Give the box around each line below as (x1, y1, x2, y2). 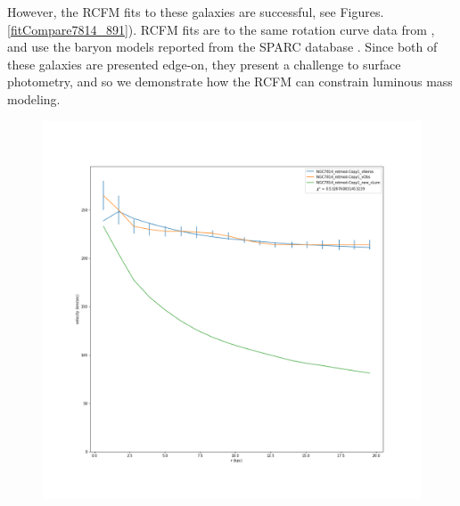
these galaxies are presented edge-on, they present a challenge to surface (7, 54, 401, 73)
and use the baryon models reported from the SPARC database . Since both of (7, 37, 438, 56)
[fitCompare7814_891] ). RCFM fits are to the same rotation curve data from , (7, 20, 435, 38)
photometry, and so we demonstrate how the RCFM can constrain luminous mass (7, 72, 453, 91)
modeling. (7, 89, 61, 108)
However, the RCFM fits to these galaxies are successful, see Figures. (7, 3, 384, 20)
